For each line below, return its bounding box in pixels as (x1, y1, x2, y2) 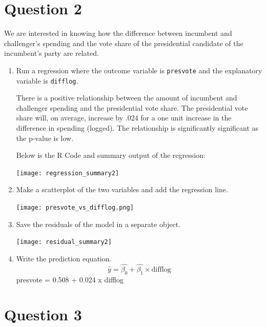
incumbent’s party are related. (4, 48, 99, 58)
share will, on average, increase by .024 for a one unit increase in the (16, 112, 232, 123)
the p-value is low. (16, 132, 74, 143)
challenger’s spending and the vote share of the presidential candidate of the (4, 37, 243, 48)
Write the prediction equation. (16, 253, 112, 263)
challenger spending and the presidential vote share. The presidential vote (16, 102, 248, 113)
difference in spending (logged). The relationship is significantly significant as (16, 122, 259, 133)
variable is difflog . (16, 75, 78, 86)
